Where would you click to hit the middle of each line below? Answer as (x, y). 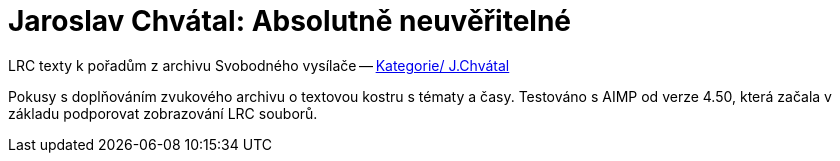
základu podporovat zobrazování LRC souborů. (163, 113)
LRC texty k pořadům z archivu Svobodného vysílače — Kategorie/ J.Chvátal (259, 65)
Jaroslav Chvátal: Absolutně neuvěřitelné (290, 21)
